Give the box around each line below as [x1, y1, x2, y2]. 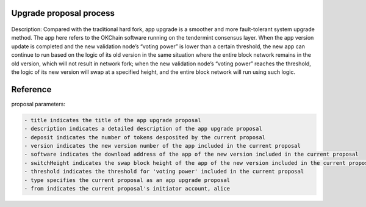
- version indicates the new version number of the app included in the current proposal [24, 142, 301, 150]
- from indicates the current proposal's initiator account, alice [24, 185, 231, 192]
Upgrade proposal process [11, 8, 115, 18]
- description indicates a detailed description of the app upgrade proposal [24, 125, 262, 133]
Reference [11, 84, 52, 95]
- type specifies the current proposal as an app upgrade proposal [24, 176, 231, 183]
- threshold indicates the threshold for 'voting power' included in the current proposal [24, 168, 304, 175]
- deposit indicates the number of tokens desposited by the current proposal [24, 134, 265, 140]
